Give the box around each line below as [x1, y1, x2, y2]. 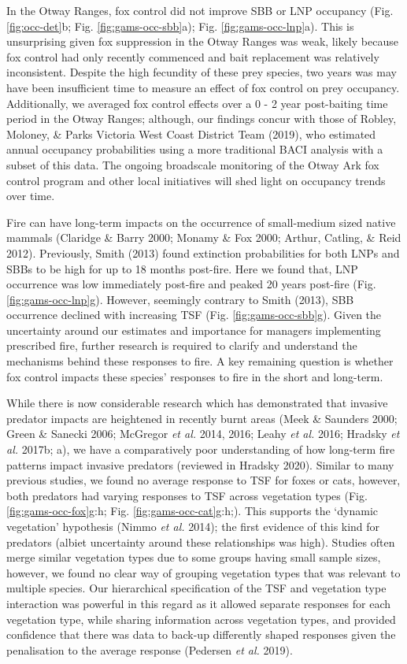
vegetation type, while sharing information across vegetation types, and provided [6, 610, 396, 627]
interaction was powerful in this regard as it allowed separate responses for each [6, 595, 391, 611]
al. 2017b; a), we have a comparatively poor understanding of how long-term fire [6, 441, 395, 458]
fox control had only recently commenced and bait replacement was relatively [6, 48, 379, 65]
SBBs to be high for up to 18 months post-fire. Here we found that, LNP [6, 260, 358, 276]
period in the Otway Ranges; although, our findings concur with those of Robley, [6, 110, 397, 127]
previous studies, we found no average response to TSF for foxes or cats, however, [6, 472, 401, 488]
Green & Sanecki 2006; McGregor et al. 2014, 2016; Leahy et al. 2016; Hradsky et [6, 425, 400, 442]
